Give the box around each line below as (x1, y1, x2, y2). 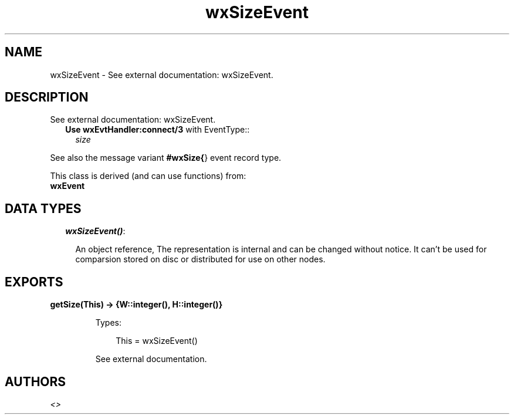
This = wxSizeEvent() (116, 336, 198, 346)
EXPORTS (5, 274, 63, 289)
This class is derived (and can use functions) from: (50, 171, 246, 181)
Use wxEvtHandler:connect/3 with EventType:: (65, 124, 250, 135)
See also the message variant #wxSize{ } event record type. (50, 153, 282, 163)
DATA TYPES (5, 201, 82, 216)
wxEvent (50, 181, 85, 191)
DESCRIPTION (5, 90, 89, 105)
